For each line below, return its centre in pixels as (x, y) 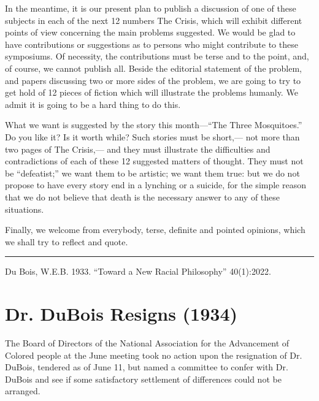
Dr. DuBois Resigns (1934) (121, 314)
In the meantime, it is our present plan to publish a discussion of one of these (151, 8)
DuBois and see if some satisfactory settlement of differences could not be (143, 379)
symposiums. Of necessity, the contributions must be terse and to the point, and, (157, 56)
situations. (25, 209)
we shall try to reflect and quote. (67, 241)
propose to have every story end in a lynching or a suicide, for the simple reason (156, 185)
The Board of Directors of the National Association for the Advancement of (147, 343)
